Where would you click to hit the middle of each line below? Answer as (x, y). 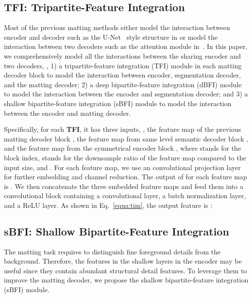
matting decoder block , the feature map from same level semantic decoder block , (126, 138)
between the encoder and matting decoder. (67, 113)
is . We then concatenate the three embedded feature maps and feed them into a (124, 186)
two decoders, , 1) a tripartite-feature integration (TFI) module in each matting (123, 65)
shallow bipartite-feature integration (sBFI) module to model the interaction (118, 103)
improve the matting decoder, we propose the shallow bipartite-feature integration (126, 280)
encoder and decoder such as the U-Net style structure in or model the (111, 37)
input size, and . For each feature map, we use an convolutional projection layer (122, 167)
